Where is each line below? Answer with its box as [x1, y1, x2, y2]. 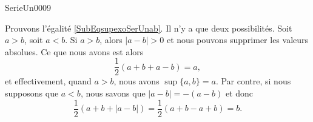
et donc [225, 87, 254, 100]
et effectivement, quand [5, 75, 92, 87]
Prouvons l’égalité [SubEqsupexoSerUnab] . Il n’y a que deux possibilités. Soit [5, 21, 292, 34]
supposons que [5, 87, 59, 100]
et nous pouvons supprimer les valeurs [166, 33, 309, 46]
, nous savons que [80, 87, 146, 100]
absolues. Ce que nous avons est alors [5, 45, 144, 58]
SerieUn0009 [5, 1, 51, 13]
